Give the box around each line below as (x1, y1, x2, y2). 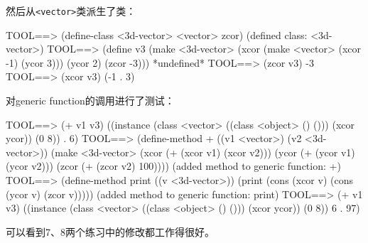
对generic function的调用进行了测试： (6, 93, 175, 108)
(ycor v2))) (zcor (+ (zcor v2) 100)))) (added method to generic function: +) (6, 158, 341, 173)
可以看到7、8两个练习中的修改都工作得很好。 (6, 224, 215, 239)
